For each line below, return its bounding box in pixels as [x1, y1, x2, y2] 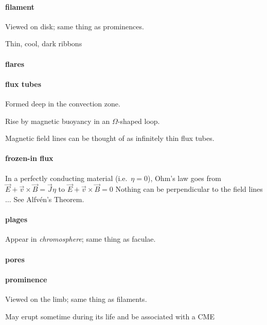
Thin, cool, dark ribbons [5, 38, 82, 49]
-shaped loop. [117, 115, 160, 126]
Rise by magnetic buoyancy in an [5, 115, 110, 126]
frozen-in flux [5, 153, 54, 164]
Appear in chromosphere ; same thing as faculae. [5, 233, 156, 244]
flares [5, 58, 25, 69]
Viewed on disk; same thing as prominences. [5, 21, 144, 31]
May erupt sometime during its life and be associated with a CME [5, 311, 215, 321]
